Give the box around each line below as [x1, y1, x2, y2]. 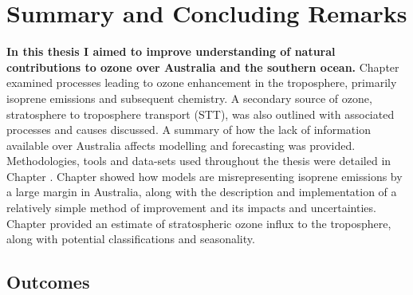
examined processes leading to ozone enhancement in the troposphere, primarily [6, 74, 397, 91]
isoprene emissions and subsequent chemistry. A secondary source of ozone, [6, 89, 372, 106]
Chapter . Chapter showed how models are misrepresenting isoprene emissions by [6, 167, 403, 184]
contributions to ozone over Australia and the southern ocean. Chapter [6, 58, 399, 75]
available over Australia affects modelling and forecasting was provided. [6, 136, 356, 153]
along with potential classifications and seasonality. [6, 230, 255, 247]
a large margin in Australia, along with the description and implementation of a [6, 183, 397, 200]
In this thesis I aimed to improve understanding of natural [6, 43, 336, 60]
